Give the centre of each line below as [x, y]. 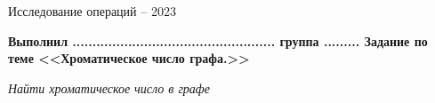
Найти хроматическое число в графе [109, 87]
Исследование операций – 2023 [92, 11]
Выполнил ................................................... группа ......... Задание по [218, 40]
